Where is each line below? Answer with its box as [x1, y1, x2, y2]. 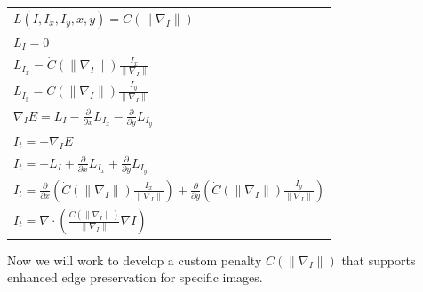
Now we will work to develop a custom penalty [7, 250, 262, 269]
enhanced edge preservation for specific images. [7, 268, 263, 287]
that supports [341, 250, 416, 269]
